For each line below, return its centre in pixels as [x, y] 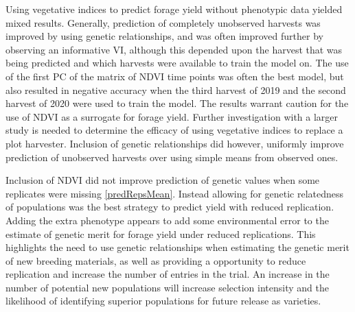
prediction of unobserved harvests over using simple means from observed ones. [172, 157]
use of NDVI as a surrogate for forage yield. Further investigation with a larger [172, 116]
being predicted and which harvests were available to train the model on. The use [177, 63]
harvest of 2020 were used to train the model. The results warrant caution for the [177, 103]
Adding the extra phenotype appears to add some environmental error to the [167, 220]
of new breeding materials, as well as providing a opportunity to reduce [156, 260]
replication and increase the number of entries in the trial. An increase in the [168, 274]
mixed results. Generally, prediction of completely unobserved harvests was [163, 22]
